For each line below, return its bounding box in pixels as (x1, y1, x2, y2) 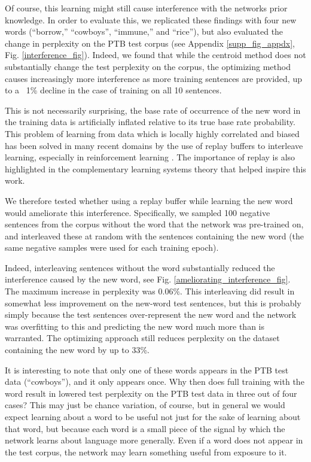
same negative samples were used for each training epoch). (5, 241, 219, 254)
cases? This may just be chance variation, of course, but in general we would (5, 399, 285, 411)
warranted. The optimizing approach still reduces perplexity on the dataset (5, 332, 280, 344)
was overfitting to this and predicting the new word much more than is (5, 320, 264, 332)
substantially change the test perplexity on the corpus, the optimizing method (5, 60, 291, 72)
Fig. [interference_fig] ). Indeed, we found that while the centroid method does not (5, 48, 306, 61)
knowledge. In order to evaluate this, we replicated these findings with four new (5, 13, 297, 26)
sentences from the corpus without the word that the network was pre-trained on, (5, 218, 304, 230)
